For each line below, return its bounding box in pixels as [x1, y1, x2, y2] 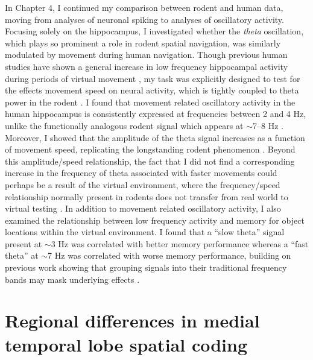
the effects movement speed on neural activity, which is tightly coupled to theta [5, 84, 299, 96]
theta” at [5, 249, 39, 262]
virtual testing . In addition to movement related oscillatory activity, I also [5, 202, 281, 215]
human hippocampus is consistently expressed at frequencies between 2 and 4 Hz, [5, 107, 306, 120]
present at [5, 237, 42, 250]
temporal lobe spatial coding [5, 332, 247, 356]
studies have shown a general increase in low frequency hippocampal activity [5, 60, 288, 72]
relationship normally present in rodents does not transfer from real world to [5, 190, 288, 203]
